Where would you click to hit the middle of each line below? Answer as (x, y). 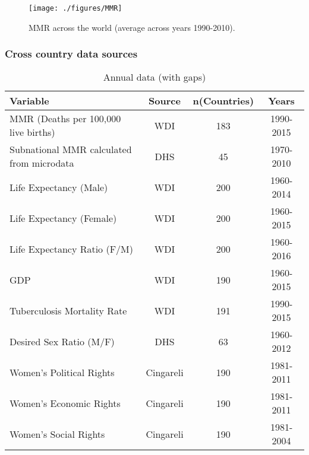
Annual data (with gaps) (154, 77)
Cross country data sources (71, 54)
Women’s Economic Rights (65, 403)
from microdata (42, 163)
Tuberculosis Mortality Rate (68, 310)
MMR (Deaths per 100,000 (65, 119)
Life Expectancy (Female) (63, 218)
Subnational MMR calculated (71, 149)
